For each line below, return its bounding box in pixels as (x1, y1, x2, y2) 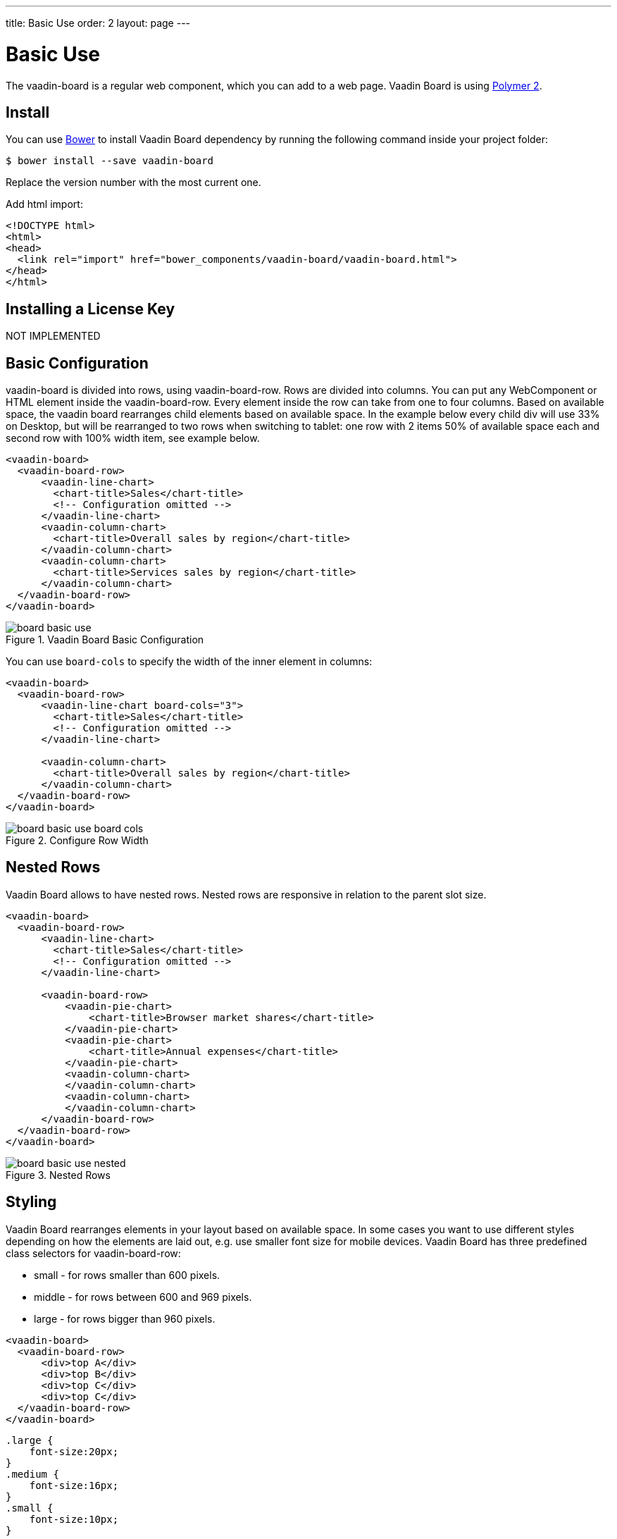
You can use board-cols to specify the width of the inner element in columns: (6, 655, 373, 668)
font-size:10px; (29, 1513, 119, 1525)
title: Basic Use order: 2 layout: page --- (6, 17, 191, 29)
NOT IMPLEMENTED (6, 330, 101, 342)
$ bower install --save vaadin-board (6, 155, 214, 167)
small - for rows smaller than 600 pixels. (34, 1268, 220, 1281)
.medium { (6, 1468, 59, 1480)
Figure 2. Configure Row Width (6, 834, 149, 847)
